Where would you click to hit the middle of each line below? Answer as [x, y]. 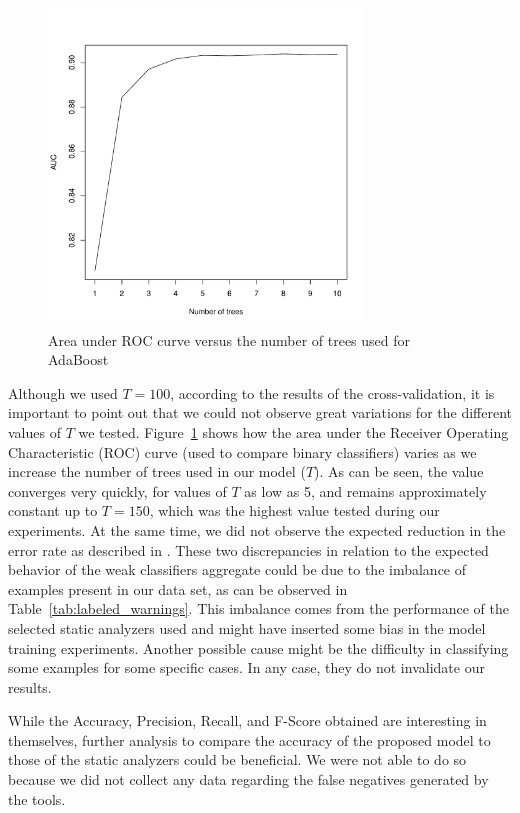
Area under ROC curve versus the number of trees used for [229, 339]
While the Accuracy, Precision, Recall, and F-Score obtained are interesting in [247, 720]
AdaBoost [78, 359]
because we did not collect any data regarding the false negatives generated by [248, 779]
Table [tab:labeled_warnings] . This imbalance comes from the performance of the [258, 608]
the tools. [37, 798]
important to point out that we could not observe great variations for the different [260, 412]
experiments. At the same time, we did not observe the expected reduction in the [257, 529]
